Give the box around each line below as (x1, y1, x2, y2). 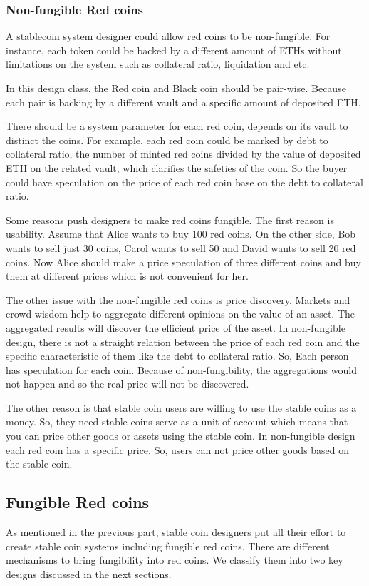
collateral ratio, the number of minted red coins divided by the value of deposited (6, 146, 361, 161)
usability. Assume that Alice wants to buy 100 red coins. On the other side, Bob (6, 226, 356, 241)
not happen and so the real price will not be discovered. (6, 376, 249, 391)
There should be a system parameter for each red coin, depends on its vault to (6, 118, 348, 133)
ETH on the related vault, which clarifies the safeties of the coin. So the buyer (6, 160, 348, 175)
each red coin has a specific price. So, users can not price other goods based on (6, 442, 350, 457)
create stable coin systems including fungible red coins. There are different (6, 538, 330, 553)
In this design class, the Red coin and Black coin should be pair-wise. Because (6, 81, 346, 95)
